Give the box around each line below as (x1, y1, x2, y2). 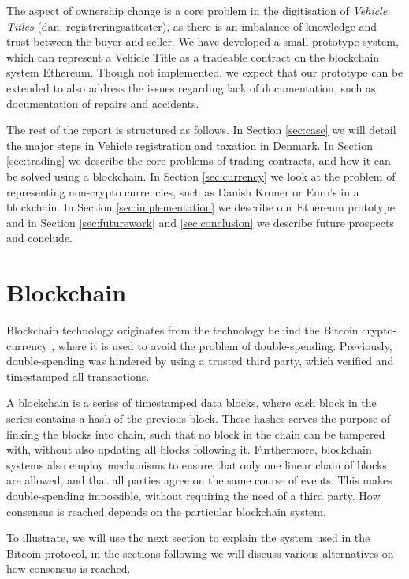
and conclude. (6, 230, 73, 246)
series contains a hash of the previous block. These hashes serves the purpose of (6, 410, 391, 426)
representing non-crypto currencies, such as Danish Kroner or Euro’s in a (6, 183, 359, 200)
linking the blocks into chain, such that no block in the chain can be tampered (6, 425, 385, 442)
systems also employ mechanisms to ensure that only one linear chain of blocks (6, 456, 387, 473)
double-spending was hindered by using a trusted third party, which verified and (6, 353, 394, 369)
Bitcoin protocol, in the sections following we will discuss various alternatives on (6, 544, 394, 561)
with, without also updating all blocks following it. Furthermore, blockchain (6, 441, 372, 458)
